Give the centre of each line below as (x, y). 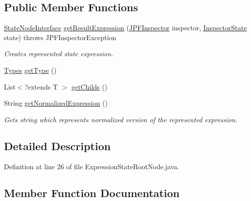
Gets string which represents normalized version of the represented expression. (121, 119)
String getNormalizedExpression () (56, 103)
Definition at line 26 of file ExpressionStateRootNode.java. (92, 166)
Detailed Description (57, 145)
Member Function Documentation (92, 192)
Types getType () (30, 70)
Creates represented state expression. (59, 54)
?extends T (41, 86)
